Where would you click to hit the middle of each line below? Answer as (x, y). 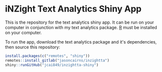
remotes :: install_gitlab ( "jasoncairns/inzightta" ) (57, 60)
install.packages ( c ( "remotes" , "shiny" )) (48, 56)
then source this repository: (33, 47)
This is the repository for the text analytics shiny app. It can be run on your (80, 22)
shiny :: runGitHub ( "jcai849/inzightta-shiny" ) (52, 65)
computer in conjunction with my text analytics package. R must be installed (81, 27)
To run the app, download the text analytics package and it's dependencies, (81, 42)
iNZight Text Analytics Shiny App (73, 9)
